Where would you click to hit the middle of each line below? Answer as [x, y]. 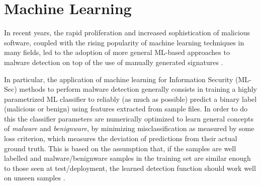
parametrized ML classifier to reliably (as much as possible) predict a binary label [130, 99]
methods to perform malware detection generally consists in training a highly [138, 89]
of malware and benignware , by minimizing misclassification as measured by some [129, 128]
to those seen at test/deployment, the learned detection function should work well [130, 168]
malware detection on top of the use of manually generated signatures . [114, 62]
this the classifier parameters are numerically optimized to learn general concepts [129, 118]
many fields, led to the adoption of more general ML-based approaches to [117, 52]
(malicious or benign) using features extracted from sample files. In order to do [126, 109]
